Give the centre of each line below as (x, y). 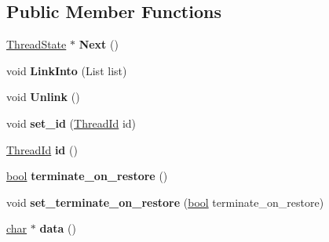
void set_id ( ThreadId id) (71, 123)
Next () (99, 44)
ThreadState (37, 44)
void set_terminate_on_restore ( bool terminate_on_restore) (165, 202)
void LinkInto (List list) (67, 70)
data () (58, 228)
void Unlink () (43, 97)
